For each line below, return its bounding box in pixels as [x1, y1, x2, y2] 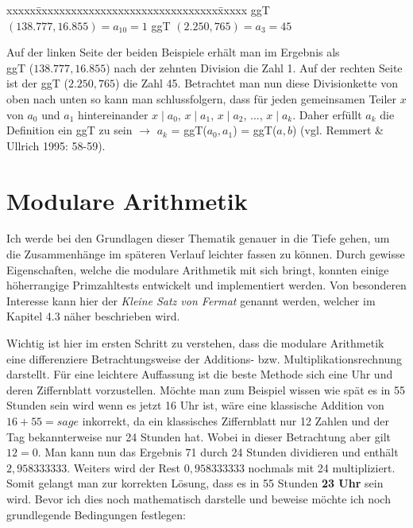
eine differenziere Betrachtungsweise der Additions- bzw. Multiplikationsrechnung [6, 350, 403, 367]
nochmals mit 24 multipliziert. [248, 459, 396, 476]
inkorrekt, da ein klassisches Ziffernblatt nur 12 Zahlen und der [82, 413, 389, 429]
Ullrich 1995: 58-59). [6, 137, 106, 153]
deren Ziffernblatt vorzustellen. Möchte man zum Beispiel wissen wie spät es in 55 [6, 381, 405, 398]
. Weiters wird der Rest [67, 459, 181, 476]
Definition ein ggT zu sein [6, 122, 133, 138]
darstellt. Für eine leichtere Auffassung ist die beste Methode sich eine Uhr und [6, 366, 393, 382]
